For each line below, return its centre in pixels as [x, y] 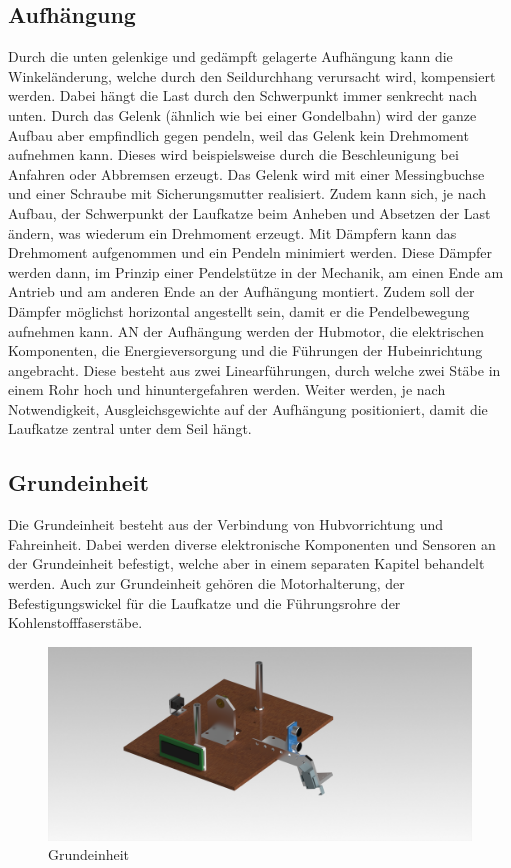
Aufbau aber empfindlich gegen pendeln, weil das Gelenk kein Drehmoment [238, 134]
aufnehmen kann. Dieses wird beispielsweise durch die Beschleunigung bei [233, 154]
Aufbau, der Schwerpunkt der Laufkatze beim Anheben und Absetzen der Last [249, 212]
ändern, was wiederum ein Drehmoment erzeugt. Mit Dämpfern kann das [232, 232]
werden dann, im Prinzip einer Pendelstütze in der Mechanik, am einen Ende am [256, 271]
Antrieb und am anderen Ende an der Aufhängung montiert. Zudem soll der [241, 291]
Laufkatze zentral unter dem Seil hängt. [130, 428]
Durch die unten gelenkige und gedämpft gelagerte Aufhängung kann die [230, 56]
